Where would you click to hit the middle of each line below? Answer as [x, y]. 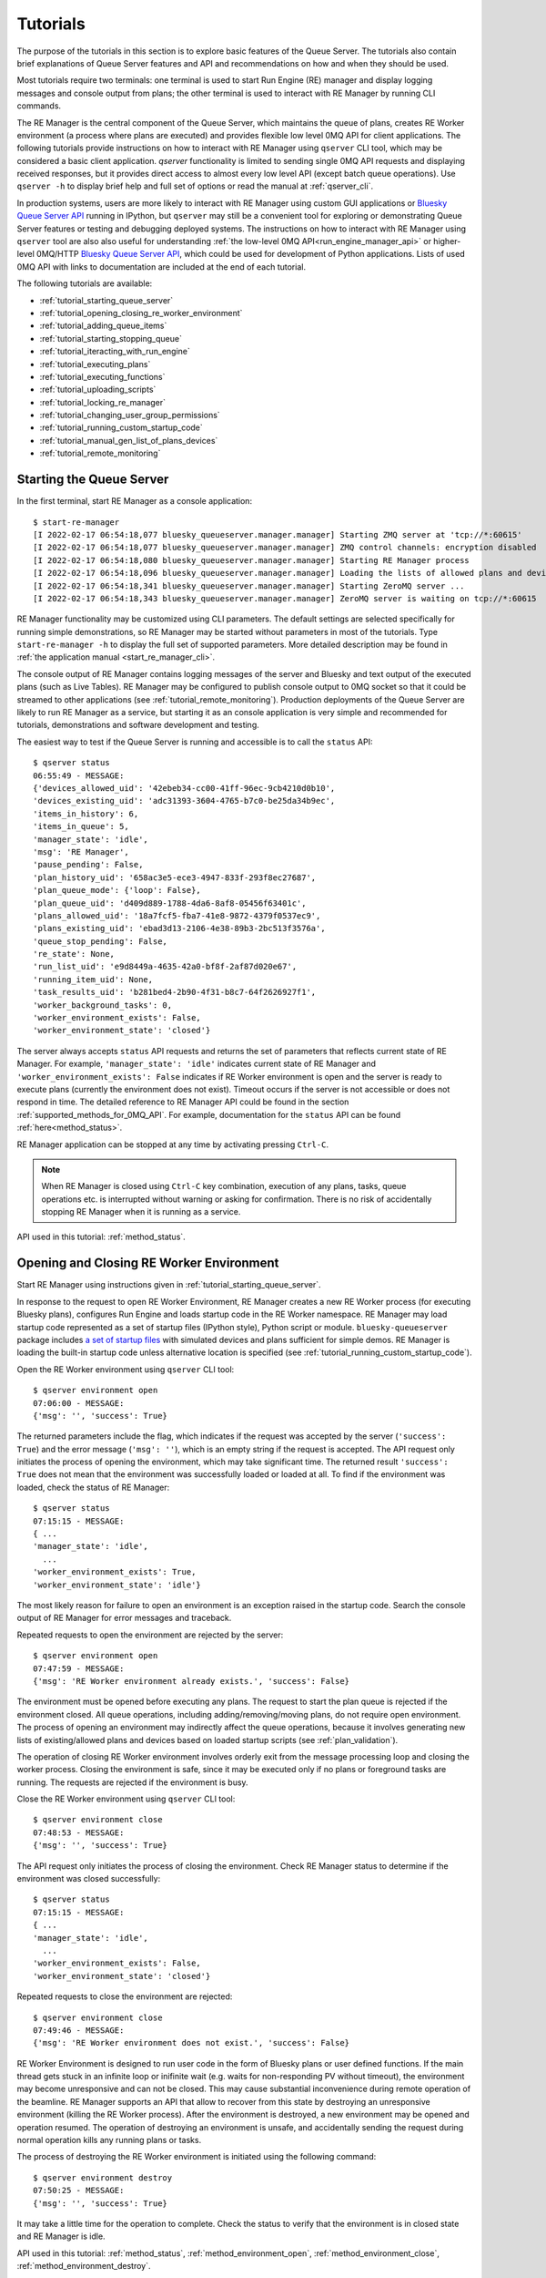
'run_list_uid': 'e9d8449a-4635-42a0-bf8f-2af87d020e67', [165, 967]
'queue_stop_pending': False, [101, 941]
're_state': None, [74, 954]
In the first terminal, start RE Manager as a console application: [135, 501]
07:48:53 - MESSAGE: [79, 1832]
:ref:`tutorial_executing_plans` [95, 364]
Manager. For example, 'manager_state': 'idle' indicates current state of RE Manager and [197, 1064]
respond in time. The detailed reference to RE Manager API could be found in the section [183, 1102]
